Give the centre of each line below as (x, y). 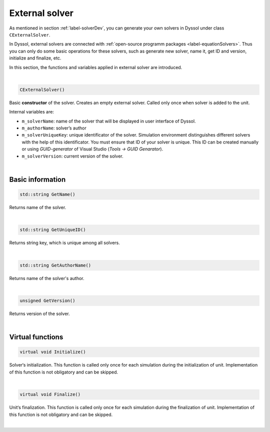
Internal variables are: (32, 112)
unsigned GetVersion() (47, 301)
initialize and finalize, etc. (35, 58)
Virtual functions (36, 337)
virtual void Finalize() (50, 394)
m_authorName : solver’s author (54, 128)
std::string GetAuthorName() (55, 265)
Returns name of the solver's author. (47, 278)
